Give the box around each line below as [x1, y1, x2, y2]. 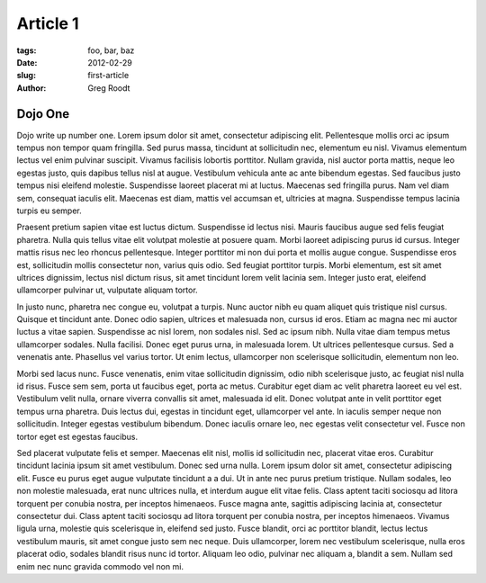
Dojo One [16, 106, 70, 121]
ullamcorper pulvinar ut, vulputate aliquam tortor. [16, 284, 198, 296]
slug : [16, 70, 36, 81]
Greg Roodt [87, 82, 130, 94]
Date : [16, 57, 38, 67]
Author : [16, 82, 47, 94]
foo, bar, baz [87, 45, 135, 56]
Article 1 [16, 13, 80, 33]
